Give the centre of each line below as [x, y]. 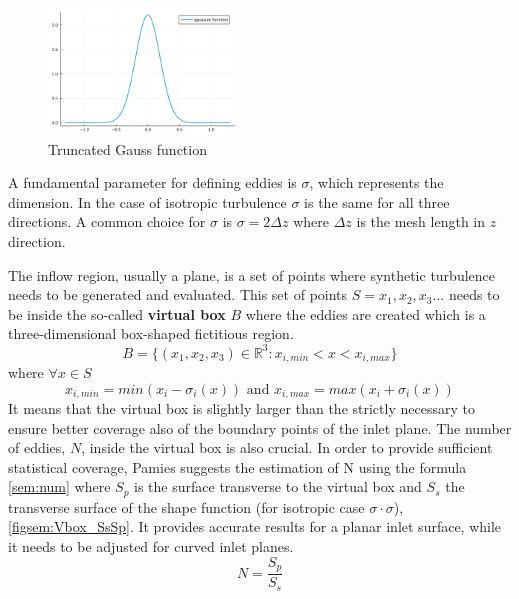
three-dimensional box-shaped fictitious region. [151, 333]
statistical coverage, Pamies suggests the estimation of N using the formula [237, 466]
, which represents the [376, 182]
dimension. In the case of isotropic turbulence [147, 201]
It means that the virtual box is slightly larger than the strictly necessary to [241, 408]
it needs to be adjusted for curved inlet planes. [151, 546]
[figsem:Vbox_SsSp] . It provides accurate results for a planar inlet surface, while [255, 526]
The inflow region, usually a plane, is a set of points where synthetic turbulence [252, 274]
